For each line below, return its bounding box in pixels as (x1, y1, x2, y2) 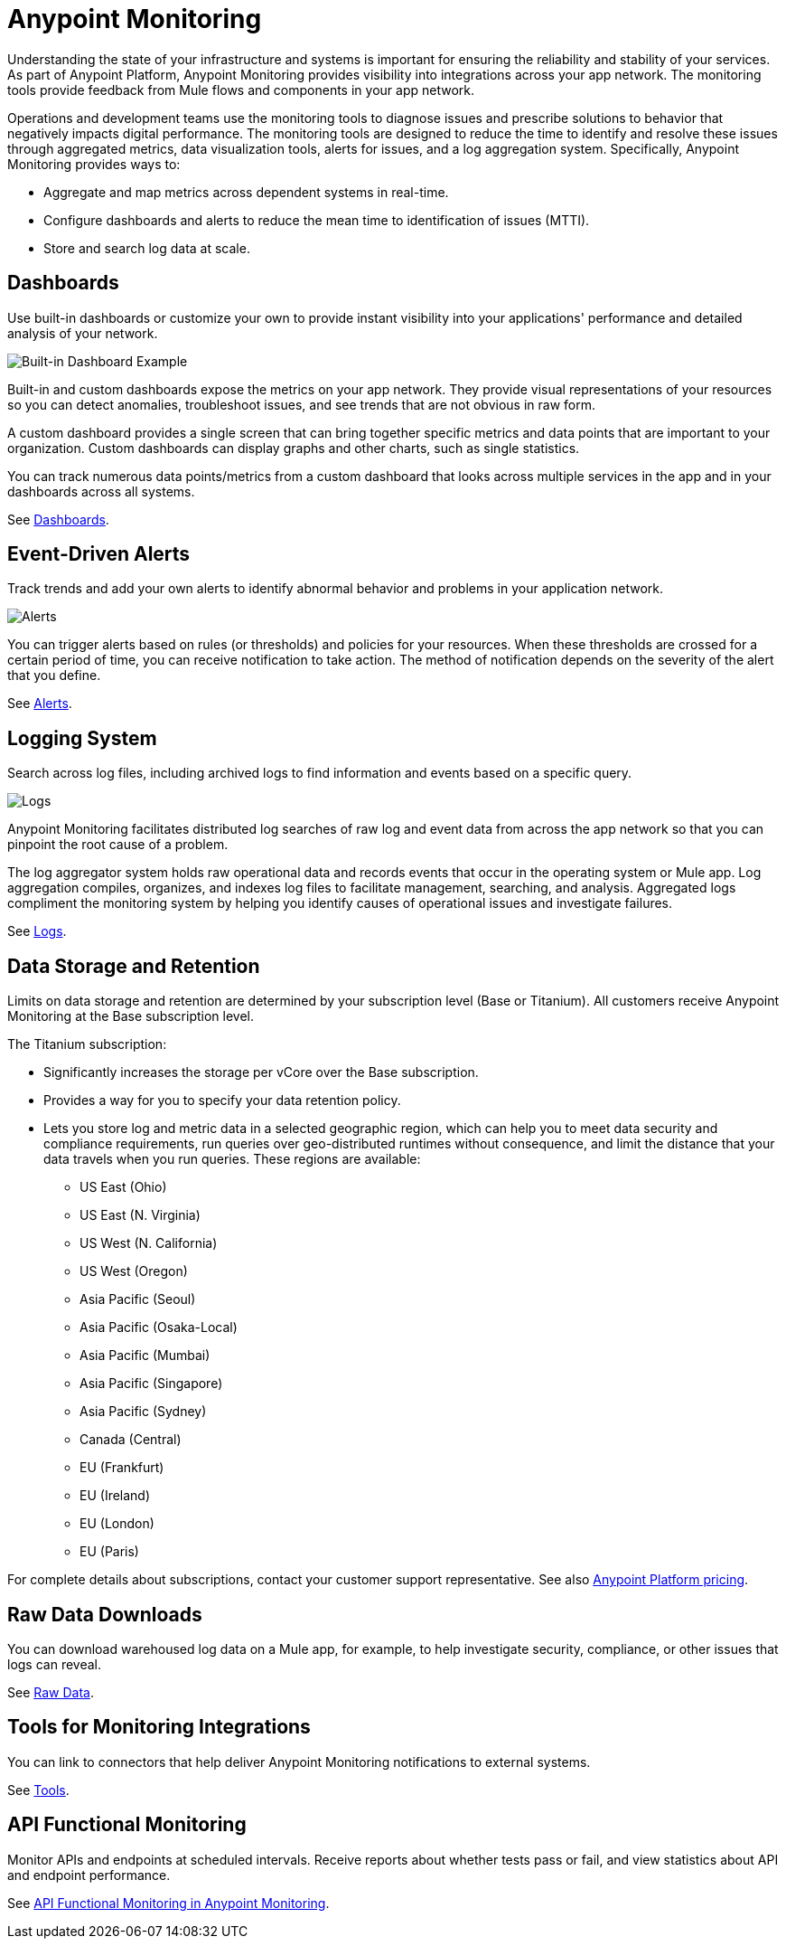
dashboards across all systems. (7, 483, 195, 499)
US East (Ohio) (80, 1179, 167, 1195)
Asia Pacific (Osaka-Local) (80, 1319, 238, 1336)
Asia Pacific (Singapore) (80, 1375, 223, 1392)
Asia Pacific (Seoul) (80, 1291, 196, 1308)
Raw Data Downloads (7, 1602, 202, 1626)
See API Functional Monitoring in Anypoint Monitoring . (7, 1894, 330, 1911)
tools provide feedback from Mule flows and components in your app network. (7, 81, 474, 98)
